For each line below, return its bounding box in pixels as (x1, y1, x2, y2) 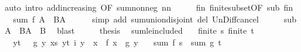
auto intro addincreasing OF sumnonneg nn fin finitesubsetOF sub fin (4, 1, 293, 13)
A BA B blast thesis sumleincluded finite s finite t (4, 24, 255, 37)
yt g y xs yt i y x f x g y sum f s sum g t (13, 35, 222, 48)
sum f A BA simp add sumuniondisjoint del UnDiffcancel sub (13, 12, 297, 25)
